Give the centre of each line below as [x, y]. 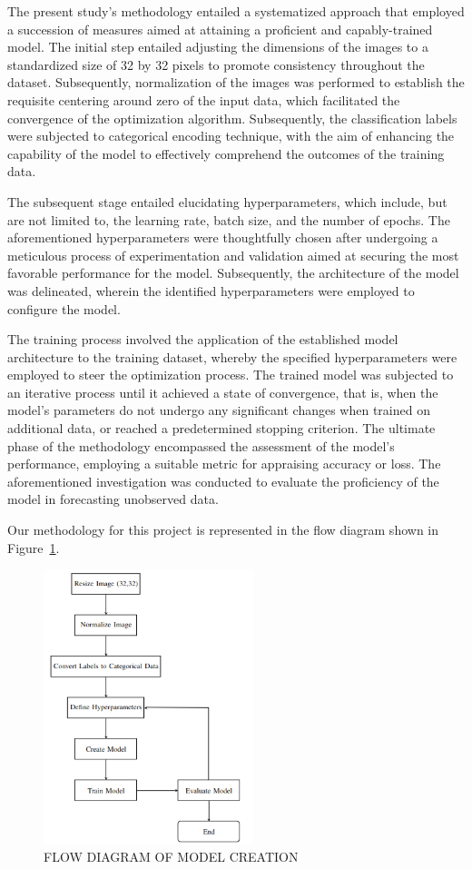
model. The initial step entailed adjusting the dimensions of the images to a [218, 47]
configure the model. [64, 308]
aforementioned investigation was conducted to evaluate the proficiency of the [223, 481]
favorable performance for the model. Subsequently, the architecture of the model [233, 273]
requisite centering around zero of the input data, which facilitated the [204, 99]
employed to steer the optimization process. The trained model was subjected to [231, 375]
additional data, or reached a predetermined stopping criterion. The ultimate [221, 428]
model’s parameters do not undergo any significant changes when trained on [219, 410]
